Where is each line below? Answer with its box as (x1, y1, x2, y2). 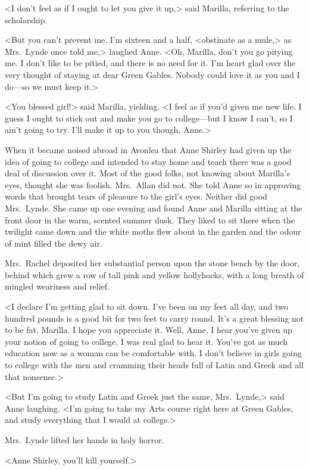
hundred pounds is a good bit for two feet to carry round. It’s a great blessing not (5, 312, 304, 324)
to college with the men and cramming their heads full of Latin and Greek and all (5, 359, 304, 371)
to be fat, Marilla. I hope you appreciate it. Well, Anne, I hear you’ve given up (5, 323, 292, 336)
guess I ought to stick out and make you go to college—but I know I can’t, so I (5, 111, 293, 124)
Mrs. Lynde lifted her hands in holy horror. (5, 434, 164, 446)
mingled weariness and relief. (5, 280, 110, 292)
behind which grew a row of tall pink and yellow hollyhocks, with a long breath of (5, 268, 304, 281)
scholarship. (5, 13, 48, 26)
